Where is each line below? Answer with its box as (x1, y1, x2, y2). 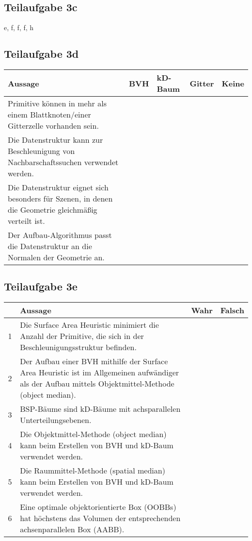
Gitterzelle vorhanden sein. (8, 120, 99, 131)
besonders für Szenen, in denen (8, 193, 113, 204)
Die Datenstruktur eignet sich (8, 182, 109, 193)
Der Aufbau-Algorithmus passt (8, 229, 112, 240)
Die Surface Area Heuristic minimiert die (20, 319, 159, 331)
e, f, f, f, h (4, 22, 34, 33)
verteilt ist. (8, 215, 45, 226)
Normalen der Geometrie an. (8, 252, 105, 263)
